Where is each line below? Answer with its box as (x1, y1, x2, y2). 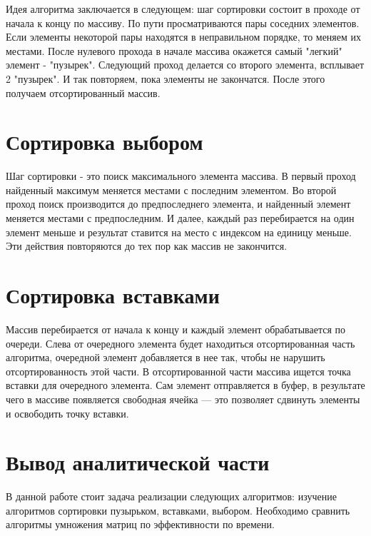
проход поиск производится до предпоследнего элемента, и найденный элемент (6, 196, 351, 211)
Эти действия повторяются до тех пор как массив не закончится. (6, 238, 288, 253)
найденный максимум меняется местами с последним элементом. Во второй (6, 182, 337, 197)
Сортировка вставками (6, 280, 220, 310)
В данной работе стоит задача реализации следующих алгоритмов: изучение (6, 489, 337, 504)
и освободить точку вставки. (6, 405, 129, 420)
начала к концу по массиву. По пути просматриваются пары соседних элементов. (6, 15, 360, 30)
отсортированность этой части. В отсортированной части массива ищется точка (6, 363, 351, 378)
